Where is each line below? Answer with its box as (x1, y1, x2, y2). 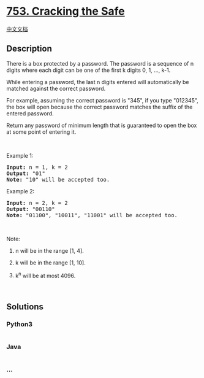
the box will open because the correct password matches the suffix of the (6, 103, 193, 110)
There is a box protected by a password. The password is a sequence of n (6, 60, 194, 67)
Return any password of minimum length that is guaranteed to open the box (6, 121, 197, 129)
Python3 (6, 320, 32, 328)
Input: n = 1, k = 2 (6, 164, 69, 171)
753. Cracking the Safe (6, 4, 125, 18)
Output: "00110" (6, 206, 55, 212)
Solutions (6, 301, 44, 312)
